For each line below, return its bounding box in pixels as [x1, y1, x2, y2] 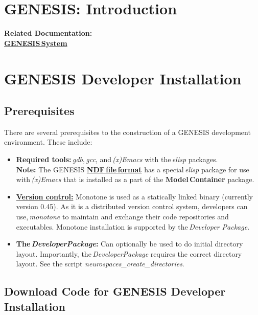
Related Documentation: [4, 28, 92, 38]
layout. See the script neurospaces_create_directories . [16, 258, 184, 269]
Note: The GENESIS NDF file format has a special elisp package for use [16, 164, 249, 174]
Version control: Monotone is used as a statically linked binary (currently [16, 191, 253, 201]
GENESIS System [4, 37, 67, 48]
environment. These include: [4, 137, 92, 147]
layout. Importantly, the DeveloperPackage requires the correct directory [16, 248, 242, 259]
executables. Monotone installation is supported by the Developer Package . [16, 221, 250, 232]
